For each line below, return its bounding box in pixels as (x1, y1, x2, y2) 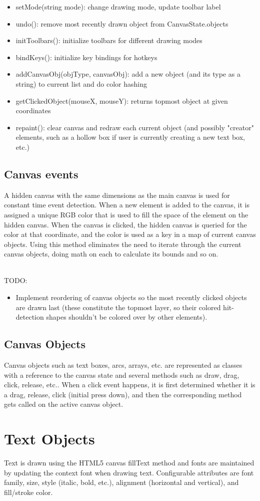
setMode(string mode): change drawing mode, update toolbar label (15, 2, 221, 12)
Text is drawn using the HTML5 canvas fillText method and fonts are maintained (4, 457, 254, 468)
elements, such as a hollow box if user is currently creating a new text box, (15, 132, 245, 142)
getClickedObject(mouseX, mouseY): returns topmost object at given (15, 95, 228, 106)
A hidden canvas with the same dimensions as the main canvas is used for (4, 189, 230, 200)
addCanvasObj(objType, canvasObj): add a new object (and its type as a (15, 69, 240, 79)
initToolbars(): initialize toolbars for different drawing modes (15, 35, 202, 46)
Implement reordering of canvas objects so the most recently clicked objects (15, 292, 247, 303)
